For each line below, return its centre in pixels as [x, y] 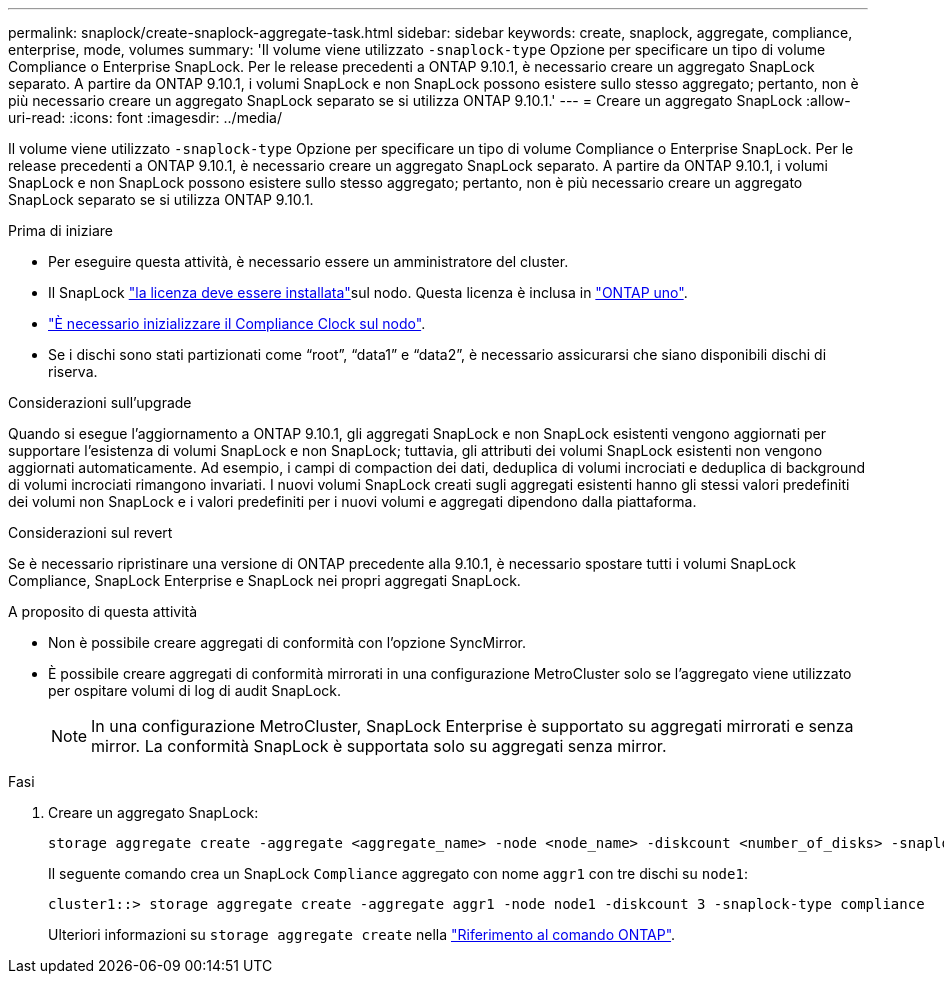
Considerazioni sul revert [90, 532]
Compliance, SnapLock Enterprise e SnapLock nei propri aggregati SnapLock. [264, 580]
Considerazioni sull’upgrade [100, 402]
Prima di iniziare [60, 230]
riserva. [73, 371]
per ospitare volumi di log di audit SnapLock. [195, 690]
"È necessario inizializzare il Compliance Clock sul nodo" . [237, 323]
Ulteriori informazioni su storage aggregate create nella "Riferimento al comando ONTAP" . [362, 934]
